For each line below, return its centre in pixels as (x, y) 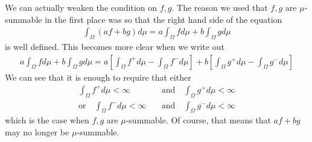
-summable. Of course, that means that (198, 120)
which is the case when (47, 120)
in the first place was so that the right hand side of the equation (164, 19)
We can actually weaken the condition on (81, 7)
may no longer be (37, 131)
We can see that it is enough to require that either (98, 77)
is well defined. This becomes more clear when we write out (115, 47)
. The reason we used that (220, 7)
